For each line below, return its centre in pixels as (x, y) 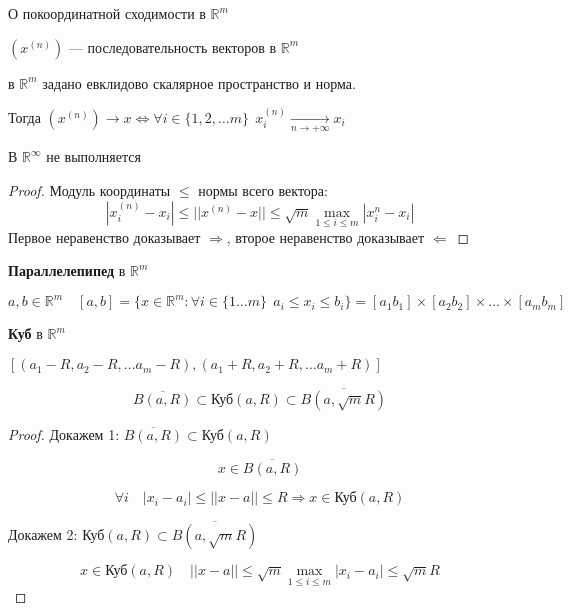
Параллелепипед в (67, 270)
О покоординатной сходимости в (107, 13)
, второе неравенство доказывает (325, 236)
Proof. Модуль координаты (89, 189)
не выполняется (93, 156)
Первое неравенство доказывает (104, 236)
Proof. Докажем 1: (64, 434)
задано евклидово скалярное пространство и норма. (199, 82)
